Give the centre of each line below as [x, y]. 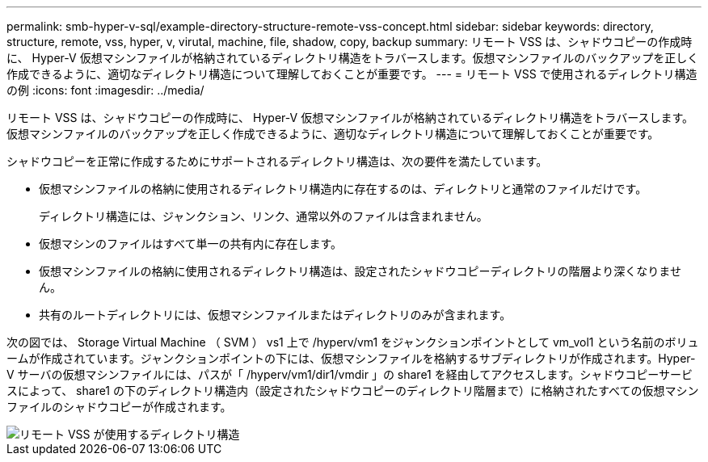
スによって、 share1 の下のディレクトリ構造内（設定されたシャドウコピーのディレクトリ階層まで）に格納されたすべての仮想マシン [353, 391]
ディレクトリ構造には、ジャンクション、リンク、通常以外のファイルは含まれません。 [263, 216]
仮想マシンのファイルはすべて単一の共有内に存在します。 [191, 244]
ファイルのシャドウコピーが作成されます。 [119, 407]
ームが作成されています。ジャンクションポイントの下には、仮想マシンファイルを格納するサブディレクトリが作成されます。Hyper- [351, 358]
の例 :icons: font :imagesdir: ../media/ [105, 90]
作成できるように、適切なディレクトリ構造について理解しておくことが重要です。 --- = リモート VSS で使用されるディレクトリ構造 [352, 74]
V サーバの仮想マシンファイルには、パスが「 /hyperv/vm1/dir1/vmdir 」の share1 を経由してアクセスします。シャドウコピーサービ [350, 374]
